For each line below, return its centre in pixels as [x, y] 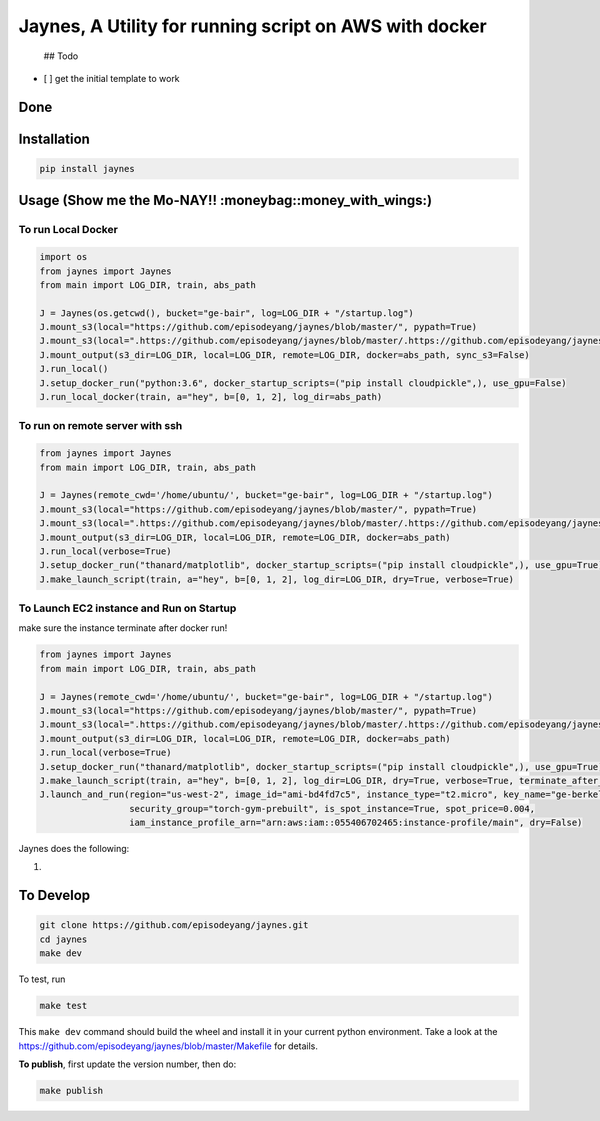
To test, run [42, 979]
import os [63, 257]
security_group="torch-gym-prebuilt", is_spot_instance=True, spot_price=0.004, [331, 808]
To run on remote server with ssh [100, 426]
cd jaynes [63, 939]
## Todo [61, 56]
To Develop [54, 895]
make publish [71, 1090]
